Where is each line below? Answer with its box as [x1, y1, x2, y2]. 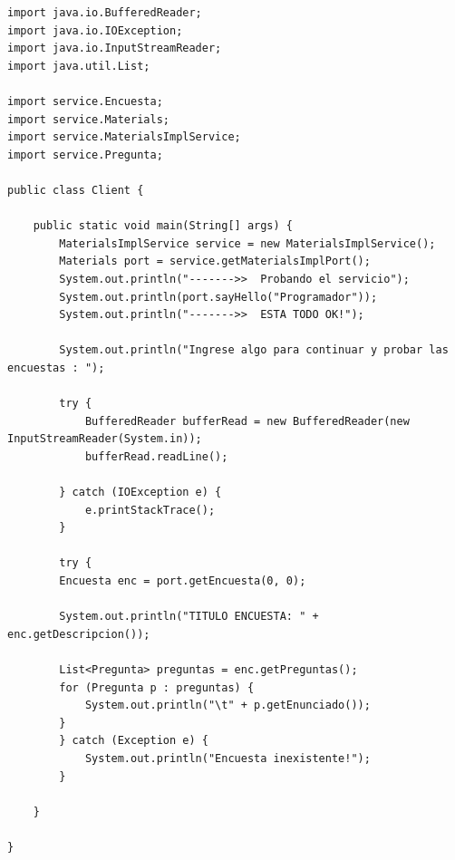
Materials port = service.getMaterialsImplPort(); [59, 255, 371, 268]
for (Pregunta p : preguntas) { [59, 681, 255, 694]
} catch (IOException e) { [59, 486, 222, 499]
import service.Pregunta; [7, 148, 163, 161]
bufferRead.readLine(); [84, 449, 228, 463]
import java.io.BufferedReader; [7, 6, 202, 19]
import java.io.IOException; [7, 24, 183, 37]
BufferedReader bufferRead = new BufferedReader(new [84, 414, 410, 428]
